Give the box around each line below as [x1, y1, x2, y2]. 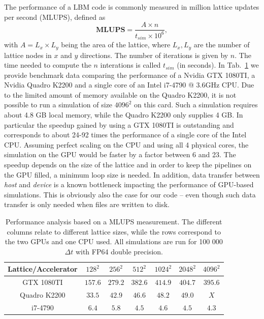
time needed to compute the [4, 60, 91, 70]
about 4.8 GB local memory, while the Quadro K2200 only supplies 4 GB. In [4, 109, 243, 120]
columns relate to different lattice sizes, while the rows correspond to [7, 226, 221, 237]
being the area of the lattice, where [61, 39, 171, 50]
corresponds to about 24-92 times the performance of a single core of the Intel [4, 129, 247, 140]
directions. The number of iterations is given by [80, 49, 228, 60]
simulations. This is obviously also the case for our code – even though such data [4, 189, 256, 199]
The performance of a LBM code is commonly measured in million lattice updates [4, 2, 259, 12]
